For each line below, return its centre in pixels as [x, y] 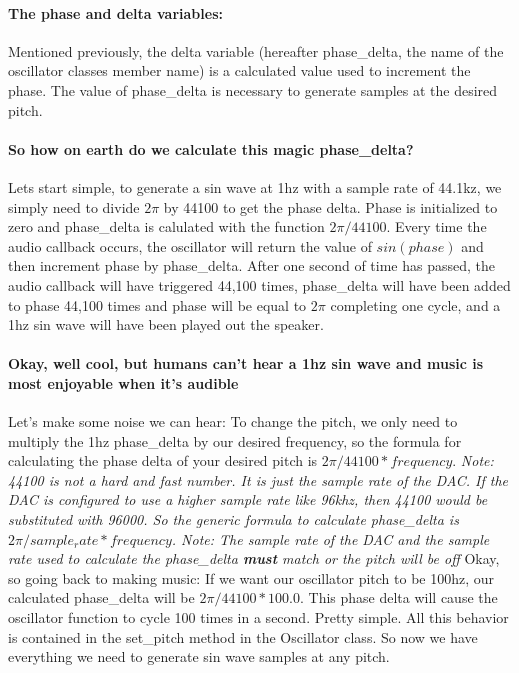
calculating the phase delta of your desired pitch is [163, 460]
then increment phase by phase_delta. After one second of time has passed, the [252, 265]
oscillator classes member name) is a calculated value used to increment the [239, 70]
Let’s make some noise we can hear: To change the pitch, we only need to [233, 421]
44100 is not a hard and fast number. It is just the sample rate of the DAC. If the [258, 479]
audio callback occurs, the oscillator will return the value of [190, 245]
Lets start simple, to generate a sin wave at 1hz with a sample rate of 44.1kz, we [255, 186]
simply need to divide [74, 206]
